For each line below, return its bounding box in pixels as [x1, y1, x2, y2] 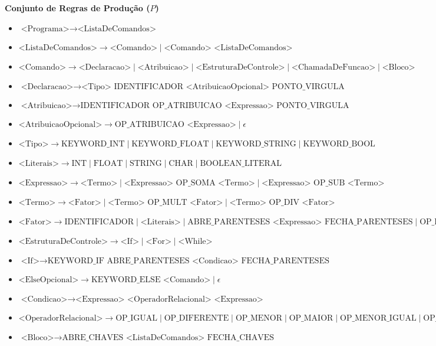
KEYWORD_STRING [216, 139, 296, 148]
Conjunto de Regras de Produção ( [5, 2, 150, 14]
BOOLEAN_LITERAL [200, 159, 282, 168]
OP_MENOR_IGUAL [340, 314, 417, 322]
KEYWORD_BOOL [303, 139, 375, 148]
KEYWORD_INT [61, 139, 125, 148]
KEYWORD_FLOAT [131, 139, 209, 148]
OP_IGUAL [115, 314, 158, 322]
